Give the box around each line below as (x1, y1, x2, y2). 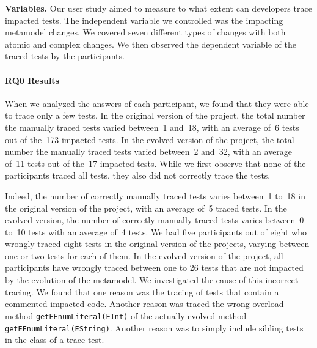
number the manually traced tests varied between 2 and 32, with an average (5, 145, 293, 158)
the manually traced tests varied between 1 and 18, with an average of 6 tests (5, 120, 299, 133)
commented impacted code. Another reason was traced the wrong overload (5, 297, 284, 310)
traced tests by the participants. (5, 50, 125, 62)
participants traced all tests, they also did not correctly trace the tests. (5, 169, 271, 182)
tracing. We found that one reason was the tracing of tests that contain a (5, 285, 279, 298)
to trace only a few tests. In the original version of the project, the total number (5, 109, 305, 122)
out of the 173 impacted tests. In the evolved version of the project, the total (5, 133, 294, 146)
